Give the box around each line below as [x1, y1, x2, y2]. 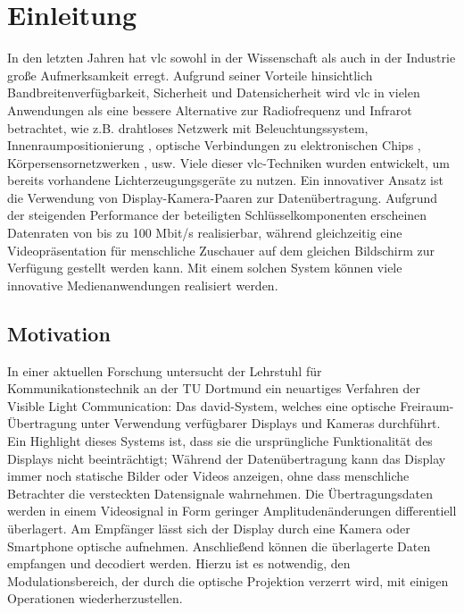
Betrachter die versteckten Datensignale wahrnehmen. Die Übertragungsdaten [7, 483, 434, 502]
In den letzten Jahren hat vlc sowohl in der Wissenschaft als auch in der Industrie [7, 48, 456, 67]
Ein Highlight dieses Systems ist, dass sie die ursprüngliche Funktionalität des [7, 432, 433, 450]
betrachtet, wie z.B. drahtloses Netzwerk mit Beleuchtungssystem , [7, 118, 369, 137]
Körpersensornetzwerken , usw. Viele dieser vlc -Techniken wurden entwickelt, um [7, 153, 450, 172]
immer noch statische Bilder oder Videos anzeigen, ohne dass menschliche [7, 466, 410, 485]
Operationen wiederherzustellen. [7, 589, 183, 608]
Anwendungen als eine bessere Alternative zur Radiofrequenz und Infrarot [7, 100, 412, 119]
